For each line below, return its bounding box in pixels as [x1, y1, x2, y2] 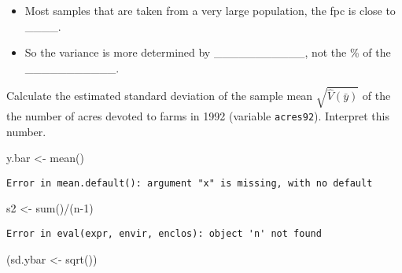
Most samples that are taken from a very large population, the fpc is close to [24, 2, 396, 18]
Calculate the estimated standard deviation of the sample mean [6, 87, 313, 104]
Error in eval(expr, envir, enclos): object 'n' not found [6, 228, 322, 240]
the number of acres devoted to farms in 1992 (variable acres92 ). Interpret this [6, 107, 389, 124]
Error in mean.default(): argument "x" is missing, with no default [6, 177, 373, 189]
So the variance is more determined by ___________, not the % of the [24, 44, 391, 61]
